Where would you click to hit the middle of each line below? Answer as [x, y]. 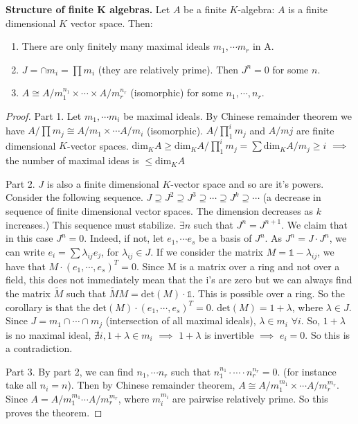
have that [26, 266]
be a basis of [225, 238]
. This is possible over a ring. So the [269, 293]
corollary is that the [48, 307]
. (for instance [307, 371]
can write [25, 251]
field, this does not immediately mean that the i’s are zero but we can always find [179, 280]
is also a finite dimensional [103, 183]
